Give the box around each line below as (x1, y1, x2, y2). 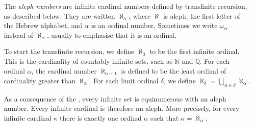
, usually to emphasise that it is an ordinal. (47, 29, 177, 40)
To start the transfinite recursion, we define (4, 46, 134, 56)
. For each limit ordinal (89, 76, 159, 86)
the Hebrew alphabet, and (4, 20, 82, 30)
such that (150, 113, 179, 123)
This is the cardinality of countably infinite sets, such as (4, 55, 173, 66)
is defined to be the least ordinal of (121, 65, 226, 76)
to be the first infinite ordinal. (149, 46, 240, 56)
